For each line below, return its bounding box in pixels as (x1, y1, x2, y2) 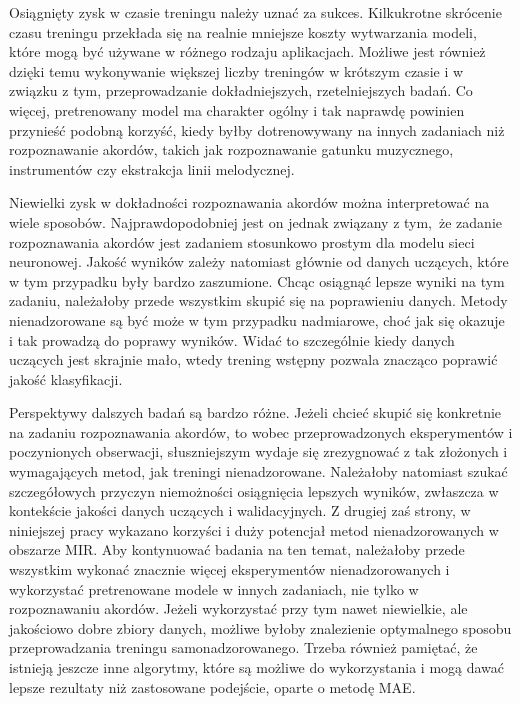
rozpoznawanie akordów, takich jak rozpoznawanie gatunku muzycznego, (9, 139, 454, 160)
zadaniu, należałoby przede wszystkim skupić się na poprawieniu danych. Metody (9, 290, 508, 311)
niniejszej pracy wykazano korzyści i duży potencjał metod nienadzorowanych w (9, 519, 499, 540)
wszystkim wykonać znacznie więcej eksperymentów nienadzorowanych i (9, 559, 450, 580)
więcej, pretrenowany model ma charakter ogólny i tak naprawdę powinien (9, 99, 465, 120)
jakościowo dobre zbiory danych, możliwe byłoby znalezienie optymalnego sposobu (9, 617, 512, 638)
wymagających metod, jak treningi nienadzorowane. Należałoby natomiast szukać (9, 461, 508, 482)
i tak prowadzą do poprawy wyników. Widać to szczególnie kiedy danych (9, 329, 455, 350)
